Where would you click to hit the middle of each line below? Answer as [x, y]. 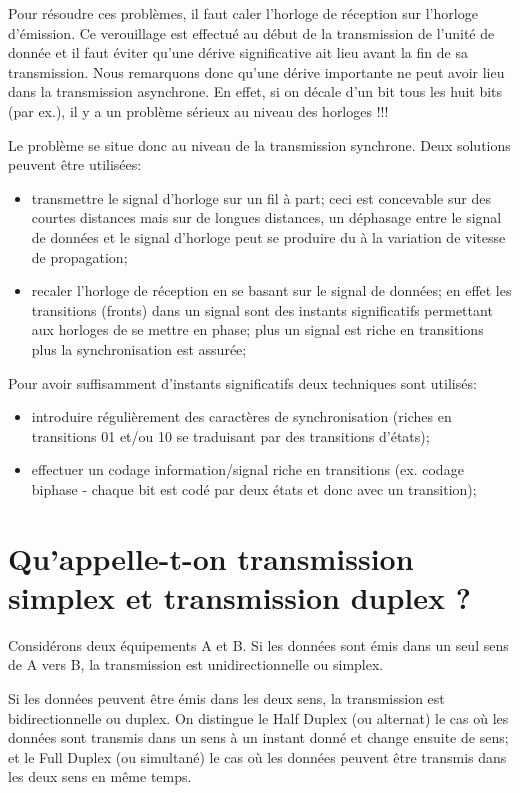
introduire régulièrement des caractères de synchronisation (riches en [241, 416]
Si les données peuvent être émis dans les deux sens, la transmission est [226, 697]
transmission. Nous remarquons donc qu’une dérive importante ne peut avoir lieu [256, 71]
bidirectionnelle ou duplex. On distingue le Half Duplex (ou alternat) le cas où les [258, 717]
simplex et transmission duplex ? [239, 596]
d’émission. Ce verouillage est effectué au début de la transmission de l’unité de [251, 32]
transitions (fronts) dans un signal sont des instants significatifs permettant [262, 309]
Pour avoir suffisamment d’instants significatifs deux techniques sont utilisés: [242, 382]
